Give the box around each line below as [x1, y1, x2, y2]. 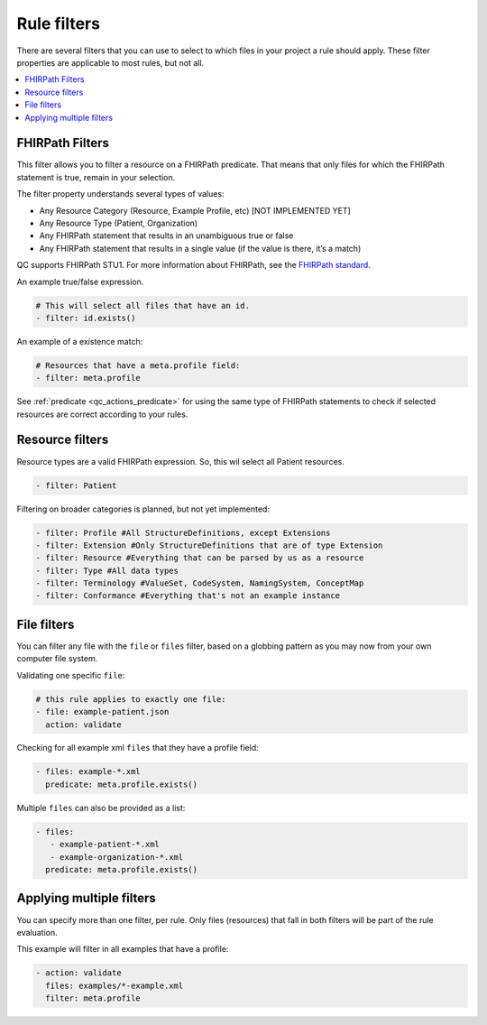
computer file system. [16, 653, 98, 664]
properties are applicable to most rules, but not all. [16, 57, 205, 68]
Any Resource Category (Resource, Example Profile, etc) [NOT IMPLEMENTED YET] [39, 205, 351, 216]
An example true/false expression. [16, 276, 144, 287]
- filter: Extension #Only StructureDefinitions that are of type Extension [35, 540, 383, 550]
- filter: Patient [35, 480, 117, 491]
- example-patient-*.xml [50, 839, 160, 850]
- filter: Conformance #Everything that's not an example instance [35, 591, 341, 601]
